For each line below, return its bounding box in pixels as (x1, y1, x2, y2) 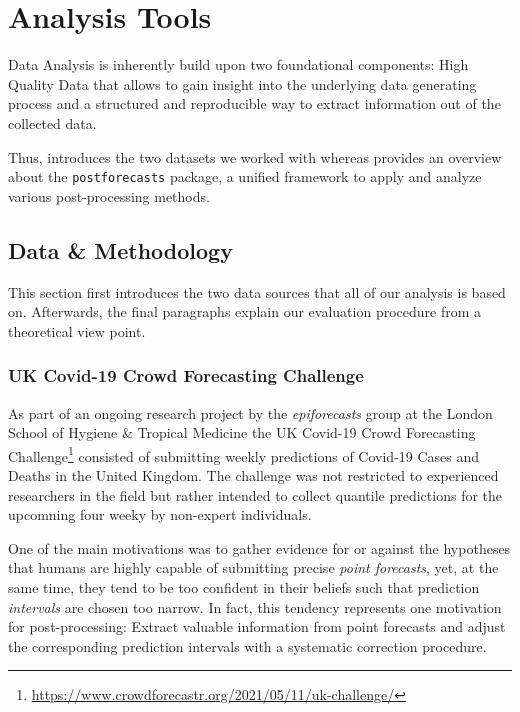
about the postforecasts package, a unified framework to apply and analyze (8, 166, 482, 187)
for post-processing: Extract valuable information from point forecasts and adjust (8, 616, 506, 637)
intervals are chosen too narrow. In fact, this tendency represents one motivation (8, 596, 502, 617)
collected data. (8, 112, 97, 133)
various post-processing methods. (8, 185, 210, 206)
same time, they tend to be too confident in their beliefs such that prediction (8, 576, 480, 597)
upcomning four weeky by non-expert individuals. (8, 504, 312, 525)
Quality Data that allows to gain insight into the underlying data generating (8, 73, 477, 94)
